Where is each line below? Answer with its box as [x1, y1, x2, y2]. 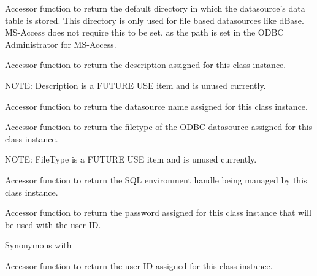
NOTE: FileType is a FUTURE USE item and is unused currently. [5, 153, 257, 166]
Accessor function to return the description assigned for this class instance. [5, 58, 286, 71]
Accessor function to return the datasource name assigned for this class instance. [5, 99, 308, 112]
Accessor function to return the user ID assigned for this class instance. [5, 259, 273, 272]
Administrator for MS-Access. [5, 37, 116, 50]
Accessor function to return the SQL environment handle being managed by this [5, 173, 307, 186]
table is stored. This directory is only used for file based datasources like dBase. [5, 13, 304, 26]
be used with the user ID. [5, 218, 101, 231]
